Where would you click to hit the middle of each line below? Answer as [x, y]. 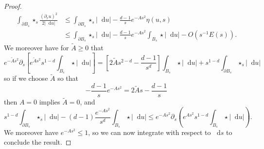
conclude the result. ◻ [38, 142]
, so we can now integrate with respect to [150, 132]
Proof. [13, 6]
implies [50, 102]
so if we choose [26, 78]
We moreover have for [36, 48]
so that [68, 78]
